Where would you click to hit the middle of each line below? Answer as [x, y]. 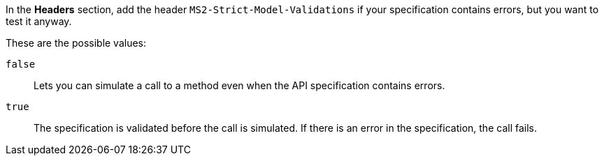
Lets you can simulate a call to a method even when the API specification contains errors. [239, 85]
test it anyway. [39, 21]
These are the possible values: [76, 43]
